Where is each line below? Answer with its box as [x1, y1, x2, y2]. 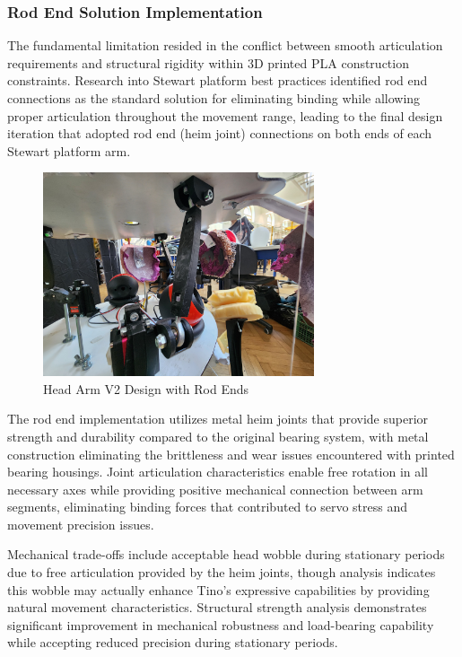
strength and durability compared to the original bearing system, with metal [7, 426, 429, 445]
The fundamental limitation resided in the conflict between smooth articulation [7, 36, 443, 55]
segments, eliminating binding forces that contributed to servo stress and [7, 497, 407, 516]
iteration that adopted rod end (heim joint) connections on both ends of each [7, 124, 432, 143]
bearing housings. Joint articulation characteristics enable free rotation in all [7, 462, 428, 481]
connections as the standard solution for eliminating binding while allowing [7, 89, 421, 107]
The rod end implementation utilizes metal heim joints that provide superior [7, 409, 429, 428]
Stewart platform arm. [7, 141, 131, 160]
